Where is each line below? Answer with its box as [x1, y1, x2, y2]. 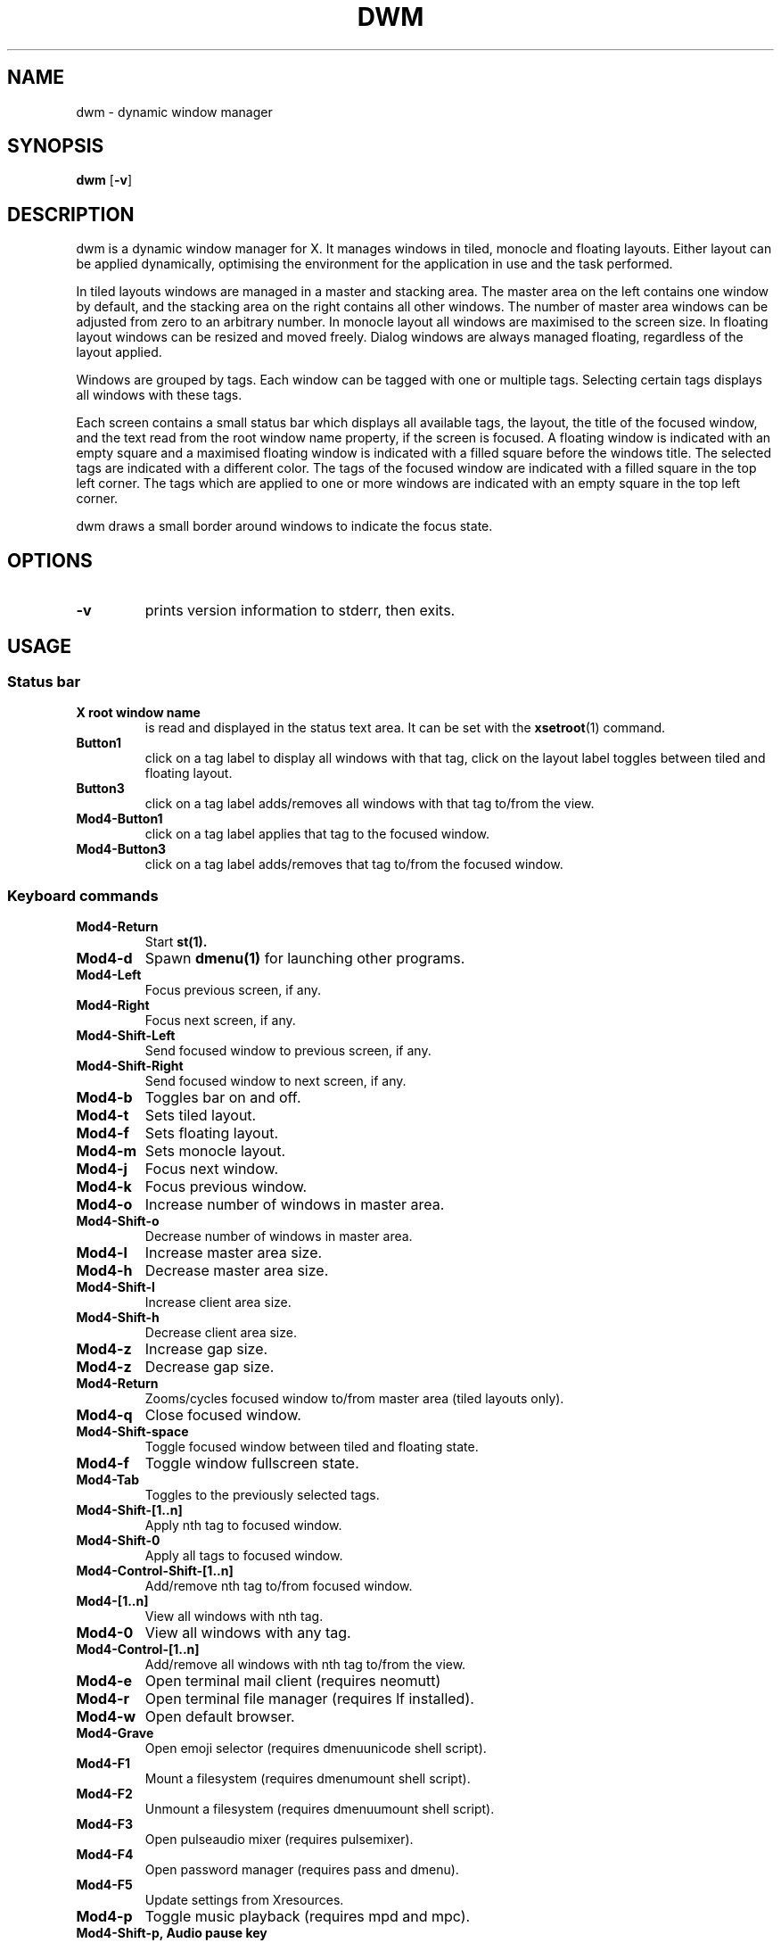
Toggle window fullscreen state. [144, 1454, 359, 1473]
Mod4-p [76, 1907, 133, 1926]
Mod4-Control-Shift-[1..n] [76, 1563, 234, 1579]
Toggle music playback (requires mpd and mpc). [144, 1907, 471, 1926]
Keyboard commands [7, 886, 159, 905]
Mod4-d [76, 949, 133, 968]
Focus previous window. [144, 1178, 308, 1196]
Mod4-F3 [76, 1816, 134, 1832]
